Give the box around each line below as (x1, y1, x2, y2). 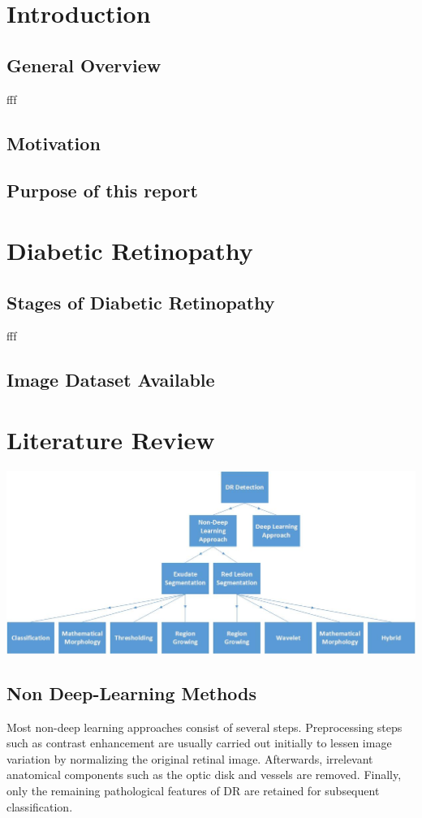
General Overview (6, 52, 161, 77)
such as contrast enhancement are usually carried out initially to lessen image (6, 734, 392, 751)
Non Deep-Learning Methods (6, 680, 257, 705)
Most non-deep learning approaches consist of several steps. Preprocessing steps (6, 718, 403, 735)
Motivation (6, 130, 101, 155)
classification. (6, 798, 73, 815)
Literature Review (6, 422, 215, 456)
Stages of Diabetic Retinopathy (6, 289, 275, 314)
